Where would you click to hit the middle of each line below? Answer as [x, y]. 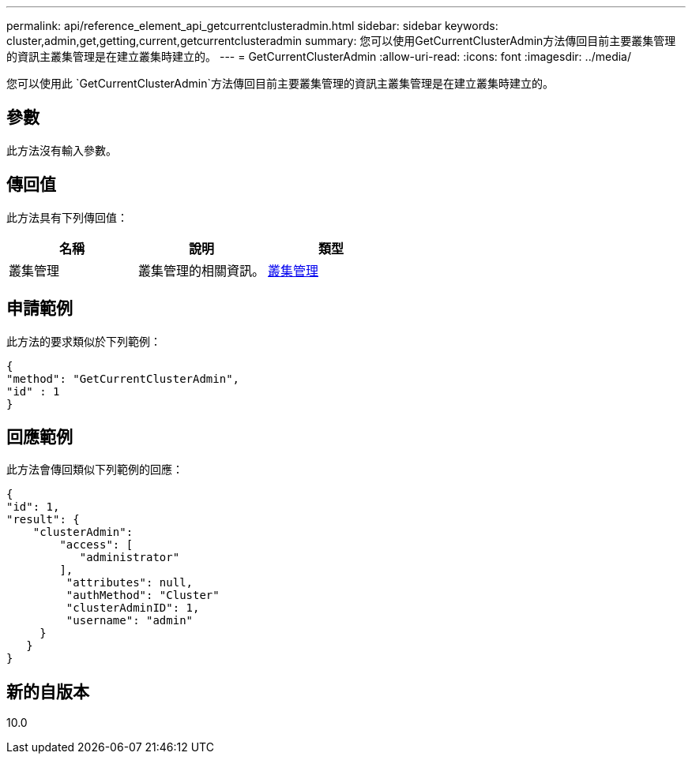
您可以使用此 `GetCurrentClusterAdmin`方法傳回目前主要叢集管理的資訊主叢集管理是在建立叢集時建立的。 [280, 83]
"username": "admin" [130, 621]
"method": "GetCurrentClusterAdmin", [123, 378]
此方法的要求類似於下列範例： [84, 341]
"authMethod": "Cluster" [143, 595]
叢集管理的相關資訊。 [202, 270]
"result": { [43, 520]
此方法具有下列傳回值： [67, 217]
